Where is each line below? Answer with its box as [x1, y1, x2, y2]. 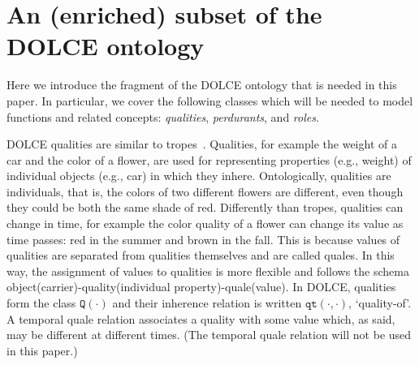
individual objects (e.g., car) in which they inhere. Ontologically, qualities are [6, 167, 391, 184]
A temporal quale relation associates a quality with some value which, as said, [6, 310, 395, 327]
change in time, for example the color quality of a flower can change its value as [6, 215, 404, 232]
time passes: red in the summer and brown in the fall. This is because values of [6, 230, 400, 247]
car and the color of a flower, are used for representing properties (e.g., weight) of [6, 151, 412, 168]
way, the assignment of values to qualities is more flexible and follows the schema [6, 262, 409, 279]
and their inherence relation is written [112, 294, 302, 311]
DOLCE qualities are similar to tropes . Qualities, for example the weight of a [6, 135, 397, 152]
